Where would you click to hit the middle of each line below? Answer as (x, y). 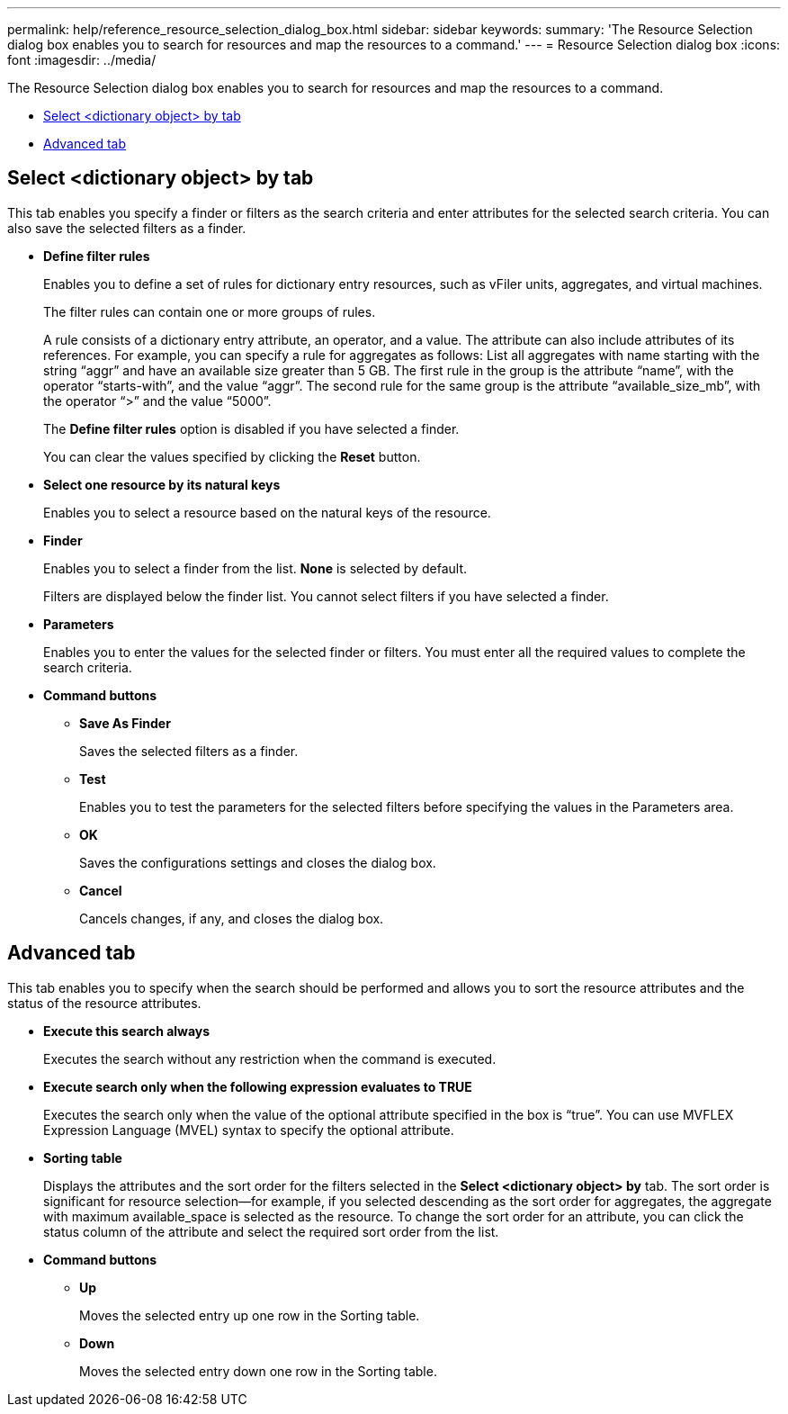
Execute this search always (127, 1031)
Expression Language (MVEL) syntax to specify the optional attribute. (249, 1130)
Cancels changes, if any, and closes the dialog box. (232, 918)
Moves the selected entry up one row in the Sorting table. (250, 1315)
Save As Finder (125, 723)
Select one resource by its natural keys (162, 484)
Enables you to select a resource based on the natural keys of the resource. (267, 512)
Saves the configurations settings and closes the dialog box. (258, 862)
